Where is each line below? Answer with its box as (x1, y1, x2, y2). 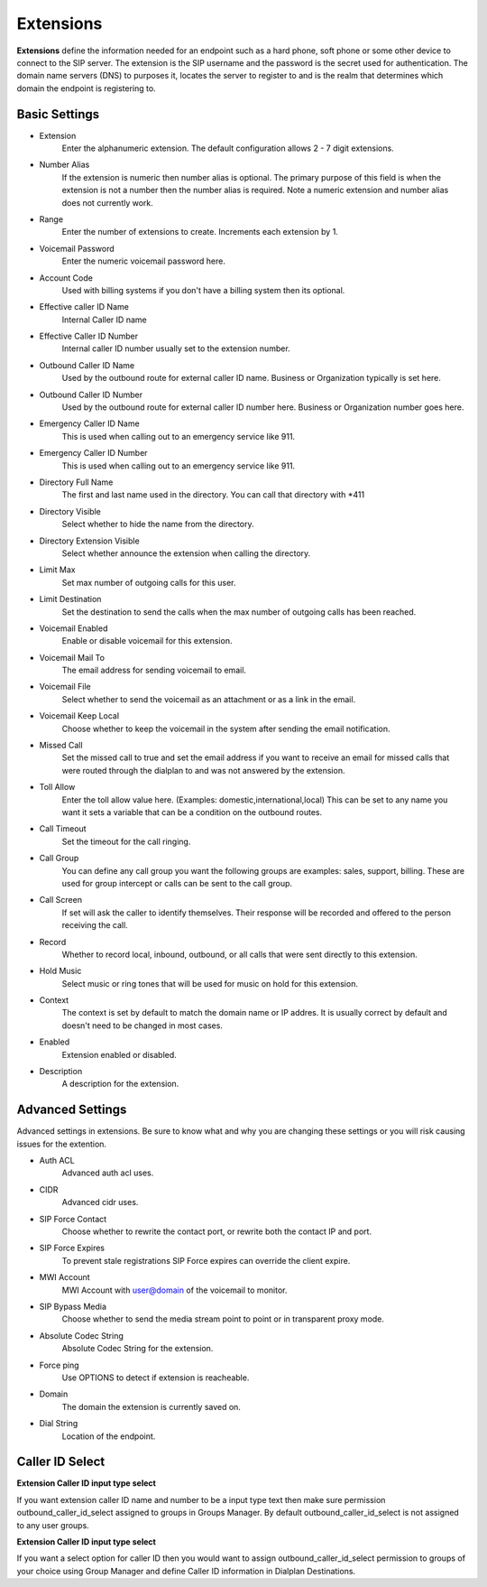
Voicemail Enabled (39, 623, 108, 634)
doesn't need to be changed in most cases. (61, 1020, 223, 1031)
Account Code (39, 272, 94, 283)
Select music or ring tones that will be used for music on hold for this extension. (61, 978, 358, 988)
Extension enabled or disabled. (61, 1049, 178, 1060)
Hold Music (39, 966, 82, 977)
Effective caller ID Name (39, 302, 130, 312)
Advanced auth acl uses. (61, 1167, 154, 1178)
